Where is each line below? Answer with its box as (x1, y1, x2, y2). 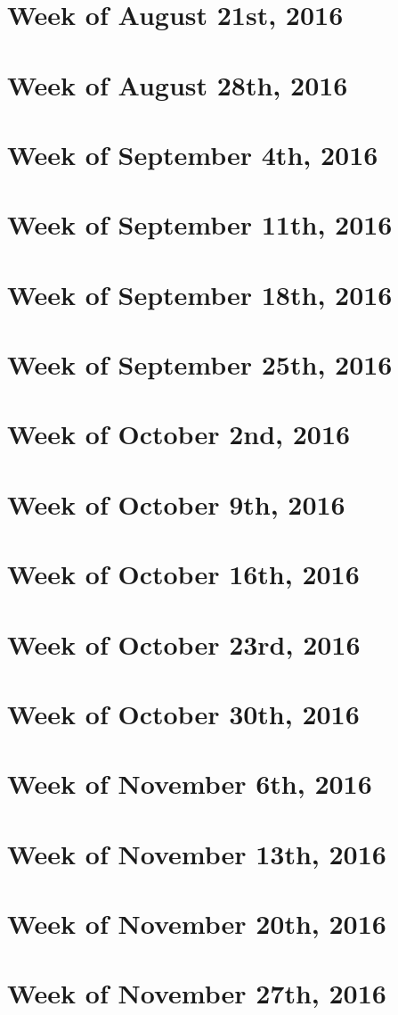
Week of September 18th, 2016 (7, 276, 393, 312)
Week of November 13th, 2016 (7, 835, 386, 871)
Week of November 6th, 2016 (7, 765, 372, 802)
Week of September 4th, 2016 (7, 136, 378, 172)
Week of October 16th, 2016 (7, 556, 360, 592)
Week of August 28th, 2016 (7, 66, 348, 103)
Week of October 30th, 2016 (7, 695, 360, 731)
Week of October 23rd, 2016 (7, 625, 361, 662)
